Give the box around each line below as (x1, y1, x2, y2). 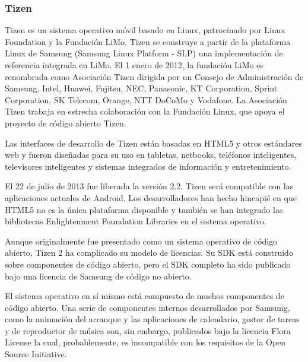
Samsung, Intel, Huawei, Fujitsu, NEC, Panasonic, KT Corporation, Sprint (5, 82, 278, 94)
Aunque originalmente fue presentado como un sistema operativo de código (5, 234, 278, 247)
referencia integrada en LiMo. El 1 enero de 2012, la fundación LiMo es (5, 59, 263, 71)
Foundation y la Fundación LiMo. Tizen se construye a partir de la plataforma (5, 35, 291, 47)
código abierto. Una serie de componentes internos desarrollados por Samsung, (5, 301, 290, 313)
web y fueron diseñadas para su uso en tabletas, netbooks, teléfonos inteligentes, (5, 148, 297, 161)
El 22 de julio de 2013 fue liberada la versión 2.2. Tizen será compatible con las (5, 180, 294, 192)
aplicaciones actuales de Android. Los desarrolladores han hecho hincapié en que (5, 191, 297, 204)
